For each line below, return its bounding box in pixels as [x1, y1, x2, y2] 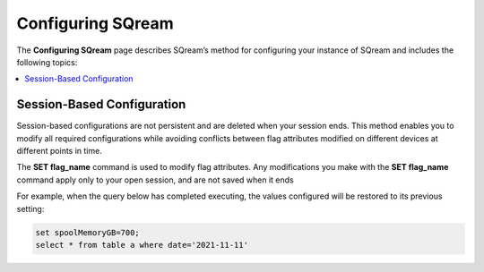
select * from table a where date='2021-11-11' [35, 240, 248, 250]
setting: [16, 203, 45, 214]
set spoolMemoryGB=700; [35, 227, 141, 237]
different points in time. [16, 146, 102, 157]
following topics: [16, 56, 78, 67]
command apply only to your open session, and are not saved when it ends [16, 174, 295, 185]
